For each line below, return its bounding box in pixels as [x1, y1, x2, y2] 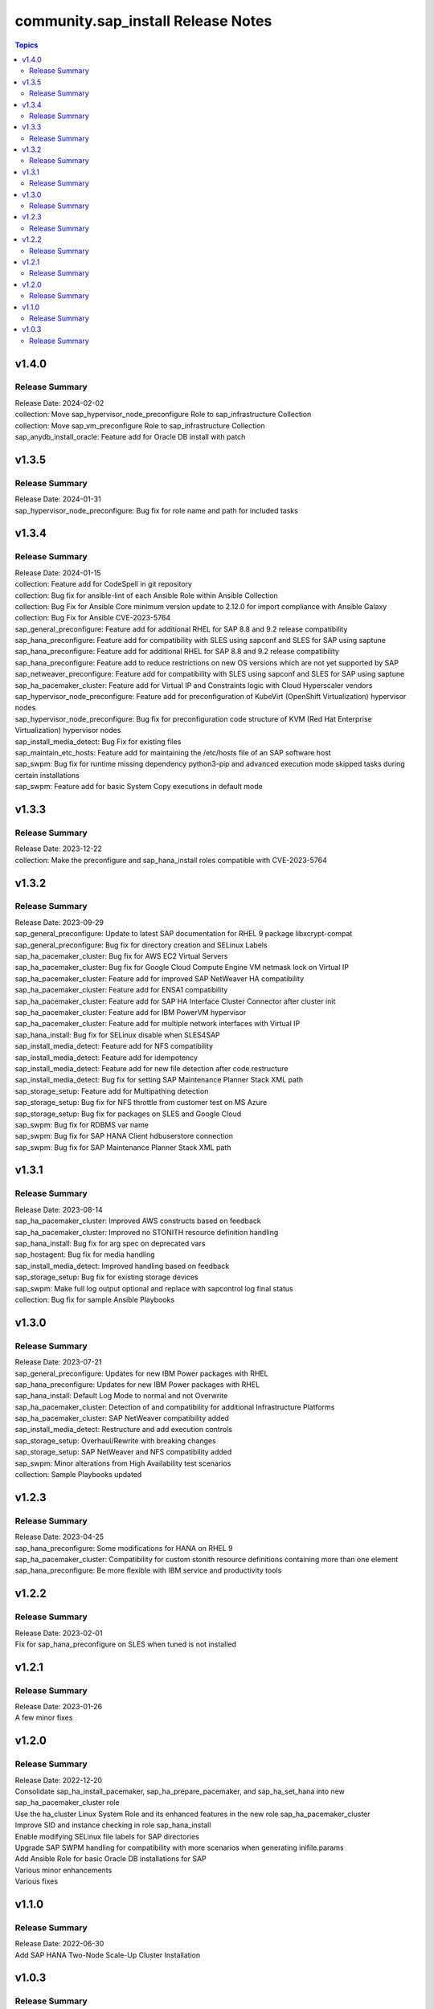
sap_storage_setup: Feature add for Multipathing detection [14, 1086, 209, 1096]
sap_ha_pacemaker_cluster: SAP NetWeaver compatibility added [14, 1414, 229, 1423]
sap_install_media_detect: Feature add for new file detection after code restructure [14, 1063, 289, 1073]
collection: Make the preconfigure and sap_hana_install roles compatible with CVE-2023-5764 [14, 855, 327, 865]
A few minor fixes [14, 1712, 73, 1723]
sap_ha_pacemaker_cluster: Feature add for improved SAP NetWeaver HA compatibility [14, 973, 305, 984]
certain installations [14, 770, 80, 779]
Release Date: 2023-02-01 [14, 1628, 103, 1638]
